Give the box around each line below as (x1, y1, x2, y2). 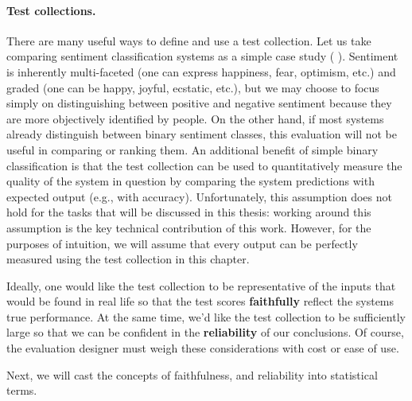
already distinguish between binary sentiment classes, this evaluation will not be (6, 126, 398, 142)
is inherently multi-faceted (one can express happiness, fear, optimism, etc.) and (6, 63, 396, 80)
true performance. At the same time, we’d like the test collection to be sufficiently (6, 308, 406, 325)
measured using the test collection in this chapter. (6, 251, 250, 267)
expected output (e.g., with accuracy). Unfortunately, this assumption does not (6, 188, 392, 204)
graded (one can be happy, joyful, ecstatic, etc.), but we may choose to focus (6, 79, 379, 95)
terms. (6, 382, 37, 399)
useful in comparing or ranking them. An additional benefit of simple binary (6, 141, 379, 158)
